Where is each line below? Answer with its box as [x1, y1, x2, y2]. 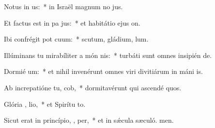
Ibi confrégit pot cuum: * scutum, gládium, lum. [4, 34, 149, 44]
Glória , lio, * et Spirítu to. [4, 99, 86, 109]
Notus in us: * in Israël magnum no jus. [4, 1, 123, 11]
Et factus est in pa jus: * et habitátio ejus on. [4, 17, 140, 28]
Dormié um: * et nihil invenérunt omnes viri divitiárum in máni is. [4, 66, 203, 76]
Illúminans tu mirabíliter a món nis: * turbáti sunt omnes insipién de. [4, 50, 212, 60]
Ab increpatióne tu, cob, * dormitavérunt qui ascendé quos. [4, 82, 182, 92]
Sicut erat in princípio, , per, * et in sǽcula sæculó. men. [4, 115, 174, 125]
